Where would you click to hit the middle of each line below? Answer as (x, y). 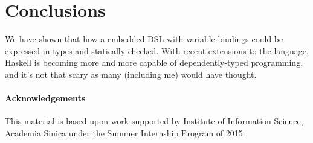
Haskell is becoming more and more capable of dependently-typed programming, (154, 62)
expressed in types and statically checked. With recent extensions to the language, (157, 50)
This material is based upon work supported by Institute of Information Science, (154, 121)
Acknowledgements (45, 98)
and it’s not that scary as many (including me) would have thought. (131, 74)
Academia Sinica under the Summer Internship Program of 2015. (125, 132)
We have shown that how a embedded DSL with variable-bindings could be (144, 39)
